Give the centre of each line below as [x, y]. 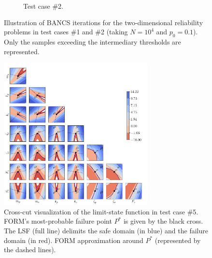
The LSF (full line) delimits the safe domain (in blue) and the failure [106, 230]
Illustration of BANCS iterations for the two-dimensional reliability [104, 22]
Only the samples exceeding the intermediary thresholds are [92, 41]
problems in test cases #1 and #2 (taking [66, 32]
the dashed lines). [30, 250]
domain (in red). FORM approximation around [74, 240]
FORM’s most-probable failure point [58, 221]
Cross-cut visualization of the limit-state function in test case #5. [101, 211]
